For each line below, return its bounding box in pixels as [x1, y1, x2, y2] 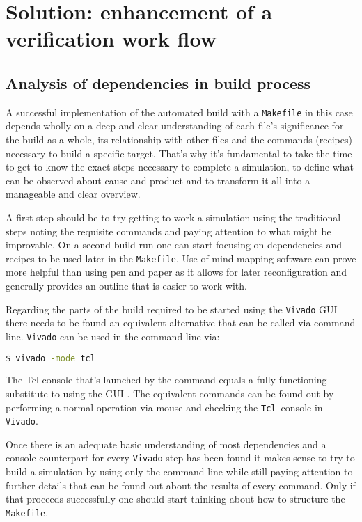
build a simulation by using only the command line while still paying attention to [6, 464, 353, 479]
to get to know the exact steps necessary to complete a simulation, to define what [6, 159, 354, 174]
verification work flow [6, 24, 217, 53]
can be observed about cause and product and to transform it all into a [6, 173, 310, 187]
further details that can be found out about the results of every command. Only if [6, 477, 356, 492]
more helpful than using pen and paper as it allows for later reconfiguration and [6, 264, 347, 279]
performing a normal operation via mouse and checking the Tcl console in [6, 400, 323, 414]
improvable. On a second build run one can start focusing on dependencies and [6, 237, 343, 252]
